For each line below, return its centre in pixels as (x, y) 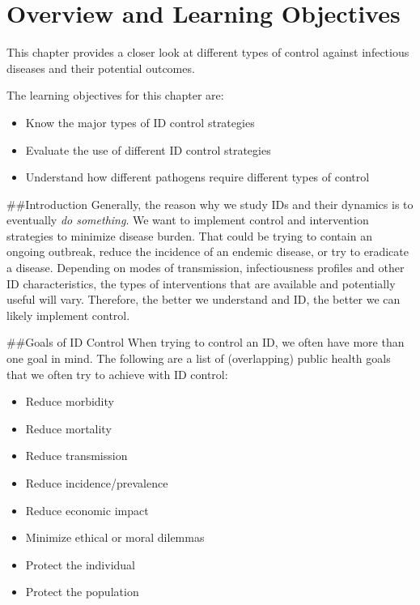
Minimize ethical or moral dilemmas (115, 537)
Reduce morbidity (70, 401)
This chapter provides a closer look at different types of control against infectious (208, 52)
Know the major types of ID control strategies (140, 122)
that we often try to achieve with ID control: (117, 374)
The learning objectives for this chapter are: (115, 95)
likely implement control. (68, 315)
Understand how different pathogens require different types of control (197, 177)
